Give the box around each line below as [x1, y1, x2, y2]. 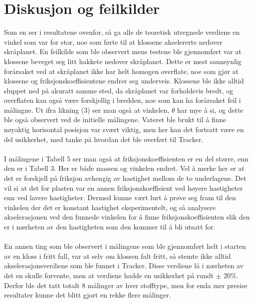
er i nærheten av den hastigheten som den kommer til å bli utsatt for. [4, 222, 215, 231]
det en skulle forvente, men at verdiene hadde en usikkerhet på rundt [4, 270, 214, 280]
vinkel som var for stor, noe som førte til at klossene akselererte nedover [4, 36, 222, 47]
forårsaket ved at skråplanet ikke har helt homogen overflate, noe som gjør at [4, 66, 239, 76]
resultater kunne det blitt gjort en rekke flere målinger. [4, 290, 171, 300]
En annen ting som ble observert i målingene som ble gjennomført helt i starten [4, 241, 246, 251]
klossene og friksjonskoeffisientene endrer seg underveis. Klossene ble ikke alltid [4, 76, 244, 86]
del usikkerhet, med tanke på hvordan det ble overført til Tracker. [4, 134, 203, 144]
